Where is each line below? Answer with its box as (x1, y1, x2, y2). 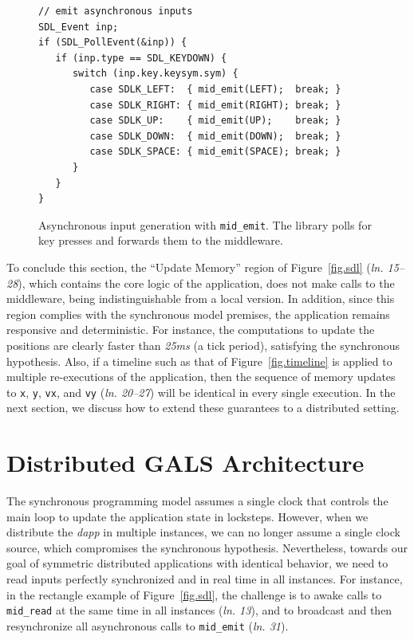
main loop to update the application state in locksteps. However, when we (6, 508, 369, 524)
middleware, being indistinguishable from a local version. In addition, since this (6, 290, 395, 307)
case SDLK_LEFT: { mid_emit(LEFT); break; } (89, 83, 341, 95)
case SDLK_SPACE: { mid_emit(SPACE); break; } (89, 146, 341, 158)
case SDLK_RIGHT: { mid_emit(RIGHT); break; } (89, 99, 341, 111)
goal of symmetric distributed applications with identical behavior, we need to (6, 555, 388, 571)
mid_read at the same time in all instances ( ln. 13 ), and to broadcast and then (6, 602, 392, 618)
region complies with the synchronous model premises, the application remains (6, 305, 390, 322)
